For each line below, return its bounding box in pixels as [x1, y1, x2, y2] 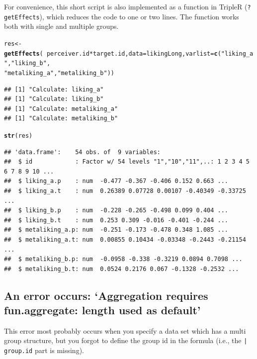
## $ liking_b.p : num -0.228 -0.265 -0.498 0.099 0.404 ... [4, 207, 229, 214]
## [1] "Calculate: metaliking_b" [4, 115, 118, 122]
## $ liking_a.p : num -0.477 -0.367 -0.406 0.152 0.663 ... [4, 178, 229, 185]
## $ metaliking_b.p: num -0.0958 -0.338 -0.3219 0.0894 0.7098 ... [4, 256, 243, 263]
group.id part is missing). [4, 345, 84, 356]
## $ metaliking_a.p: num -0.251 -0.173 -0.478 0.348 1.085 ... [4, 226, 229, 234]
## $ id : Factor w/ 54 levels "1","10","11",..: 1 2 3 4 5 [4, 158, 250, 166]
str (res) [4, 132, 33, 139]
